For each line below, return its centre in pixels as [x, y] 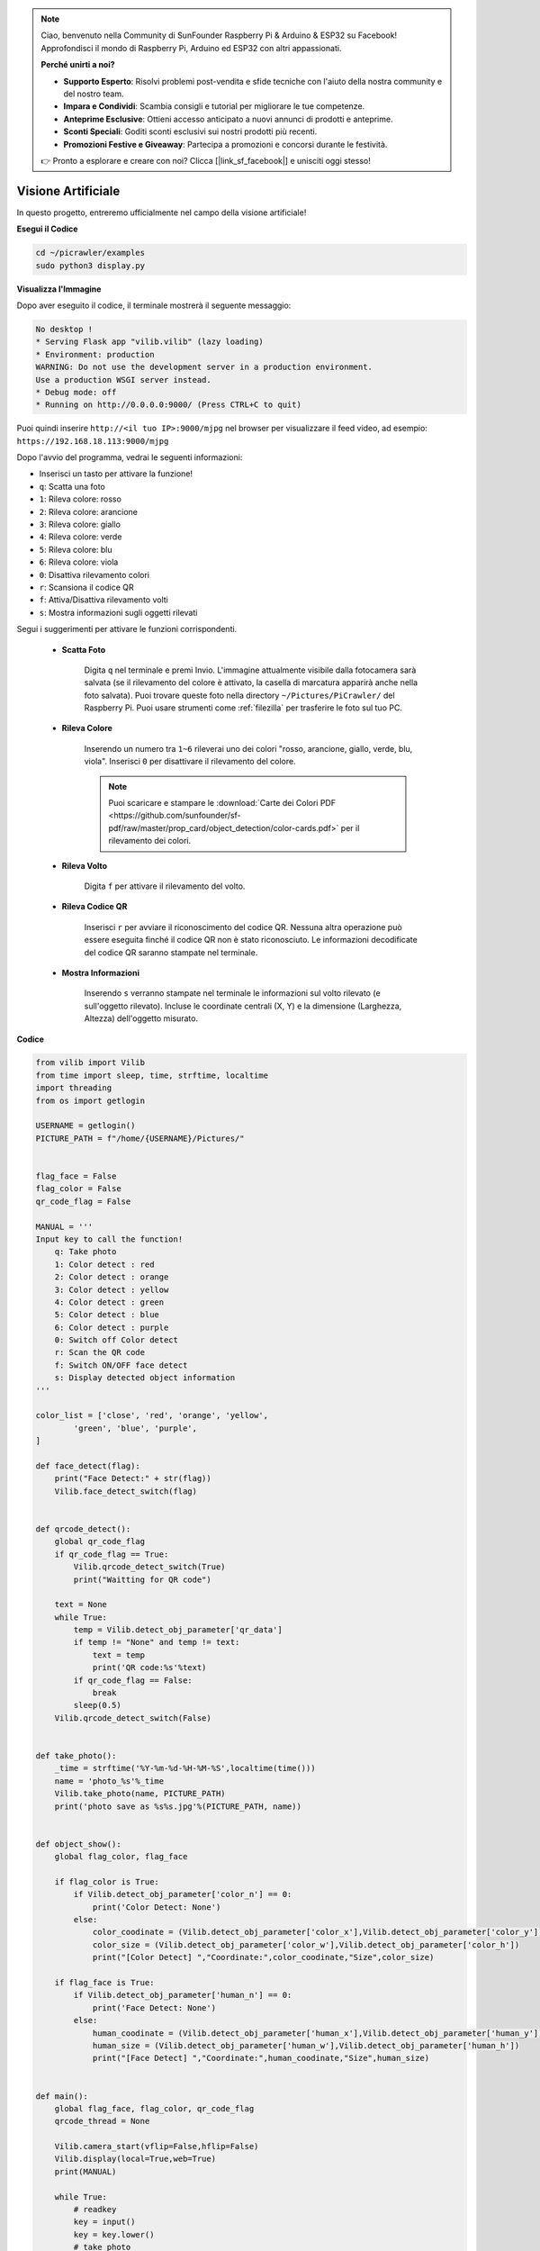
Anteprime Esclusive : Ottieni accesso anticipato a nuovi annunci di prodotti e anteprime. [228, 119]
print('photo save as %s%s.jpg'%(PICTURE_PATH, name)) [178, 1806]
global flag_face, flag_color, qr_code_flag [154, 2108]
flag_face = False [76, 1176]
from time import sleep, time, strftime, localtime [152, 1075]
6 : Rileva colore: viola [79, 562]
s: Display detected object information [145, 1378]
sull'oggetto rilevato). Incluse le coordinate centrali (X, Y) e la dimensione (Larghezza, [243, 1006]
